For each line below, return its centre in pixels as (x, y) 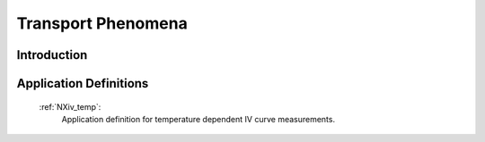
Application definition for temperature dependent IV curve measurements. (198, 119)
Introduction (52, 55)
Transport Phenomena (102, 23)
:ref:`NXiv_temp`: (70, 106)
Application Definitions (83, 84)
